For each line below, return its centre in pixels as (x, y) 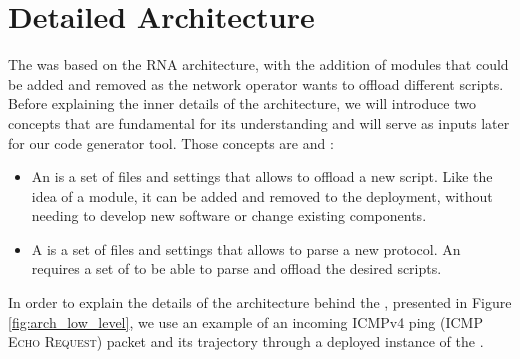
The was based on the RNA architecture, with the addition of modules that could (258, 64)
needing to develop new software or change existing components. (229, 215)
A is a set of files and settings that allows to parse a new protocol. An (246, 248)
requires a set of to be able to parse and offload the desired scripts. (236, 268)
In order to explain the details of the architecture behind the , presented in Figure (260, 302)
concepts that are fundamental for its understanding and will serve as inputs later (259, 122)
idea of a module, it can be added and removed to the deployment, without (262, 195)
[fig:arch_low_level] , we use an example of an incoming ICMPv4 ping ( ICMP (245, 321)
